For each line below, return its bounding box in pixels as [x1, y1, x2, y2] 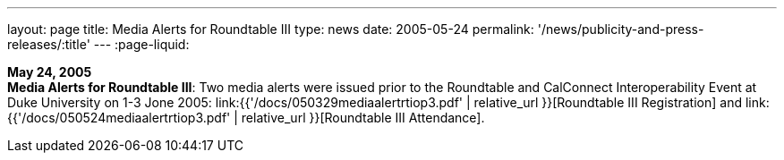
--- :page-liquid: [93, 37, 190, 52]
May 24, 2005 [7, 64, 92, 80]
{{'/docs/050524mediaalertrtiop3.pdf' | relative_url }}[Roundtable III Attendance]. [7, 110, 485, 125]
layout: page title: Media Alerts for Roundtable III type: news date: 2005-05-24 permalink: [7, 21, 534, 37]
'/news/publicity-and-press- [537, 21, 704, 37]
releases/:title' [7, 37, 90, 52]
